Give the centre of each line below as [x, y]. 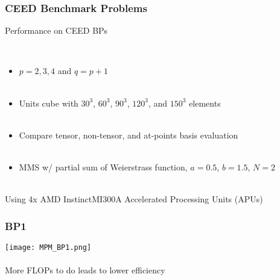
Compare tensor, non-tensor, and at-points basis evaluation [129, 135]
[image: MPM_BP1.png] [48, 247]
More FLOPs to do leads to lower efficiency [85, 270]
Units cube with [49, 103]
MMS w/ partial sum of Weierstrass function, [103, 166]
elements [205, 103]
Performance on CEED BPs [56, 30]
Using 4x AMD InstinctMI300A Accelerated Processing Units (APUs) [134, 199]
